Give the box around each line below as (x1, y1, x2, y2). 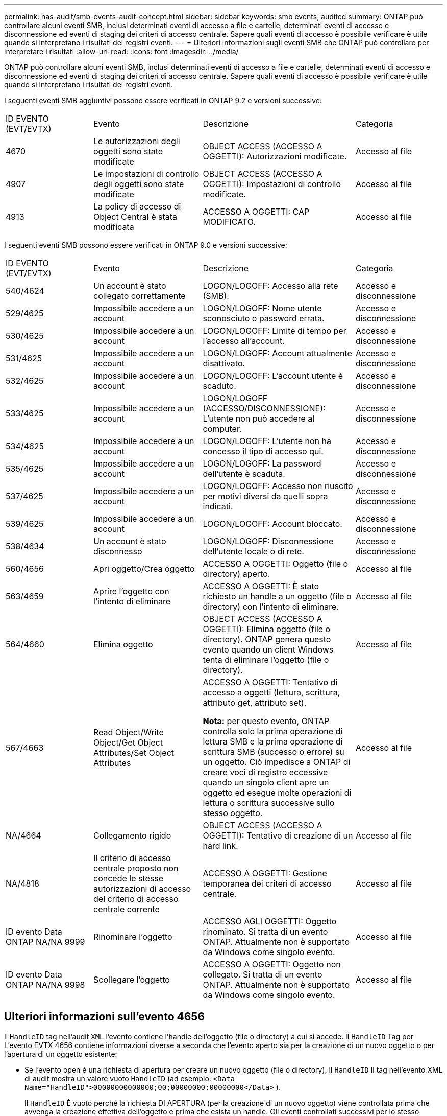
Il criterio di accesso (93, 853, 171, 863)
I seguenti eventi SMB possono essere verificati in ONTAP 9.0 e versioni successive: (4, 241, 287, 249)
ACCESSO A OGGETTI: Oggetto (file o (203, 559, 349, 569)
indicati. (203, 501, 233, 511)
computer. (203, 424, 242, 434)
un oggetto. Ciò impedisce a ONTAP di (203, 757, 351, 767)
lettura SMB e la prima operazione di (203, 736, 343, 747)
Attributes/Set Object (93, 748, 175, 758)
